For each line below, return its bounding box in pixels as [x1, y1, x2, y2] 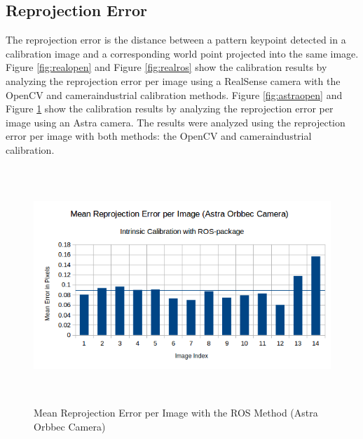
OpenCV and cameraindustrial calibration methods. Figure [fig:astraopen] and [6, 87, 343, 102]
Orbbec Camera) [34, 419, 106, 433]
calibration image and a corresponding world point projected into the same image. [6, 46, 359, 60]
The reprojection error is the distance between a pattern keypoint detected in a [6, 32, 346, 47]
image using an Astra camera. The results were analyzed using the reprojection [6, 114, 345, 129]
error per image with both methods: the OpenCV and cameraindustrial [6, 129, 312, 143]
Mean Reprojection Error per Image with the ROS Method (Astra [34, 405, 318, 420]
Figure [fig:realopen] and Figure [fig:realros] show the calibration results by [6, 60, 327, 74]
